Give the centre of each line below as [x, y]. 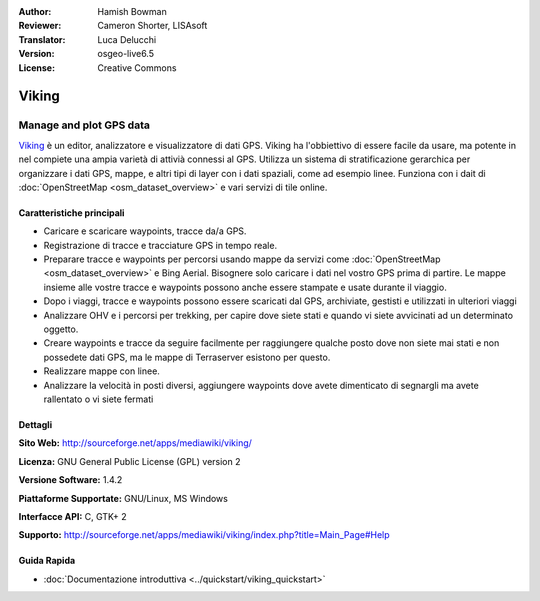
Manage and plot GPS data [84, 125]
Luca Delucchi [127, 39]
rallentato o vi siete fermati [98, 399]
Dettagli [35, 424]
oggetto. [61, 329]
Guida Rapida [47, 561]
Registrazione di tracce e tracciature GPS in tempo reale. [160, 245]
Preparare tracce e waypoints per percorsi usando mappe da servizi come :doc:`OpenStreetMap [242, 259]
